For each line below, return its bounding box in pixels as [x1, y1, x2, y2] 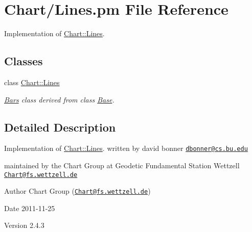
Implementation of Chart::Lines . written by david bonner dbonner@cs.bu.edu [4, 143, 248, 153]
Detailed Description [4, 119, 116, 135]
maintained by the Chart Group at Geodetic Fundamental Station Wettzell [4, 160, 240, 170]
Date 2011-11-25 [4, 202, 55, 213]
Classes [4, 53, 43, 69]
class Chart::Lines [4, 76, 60, 87]
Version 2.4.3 [4, 220, 44, 230]
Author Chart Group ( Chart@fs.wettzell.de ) [4, 186, 151, 196]
